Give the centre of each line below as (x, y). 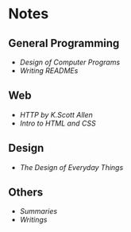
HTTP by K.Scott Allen (56, 114)
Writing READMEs (49, 71)
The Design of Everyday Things (71, 167)
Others (26, 193)
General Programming (64, 43)
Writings (33, 220)
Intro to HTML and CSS (58, 123)
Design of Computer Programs (70, 62)
